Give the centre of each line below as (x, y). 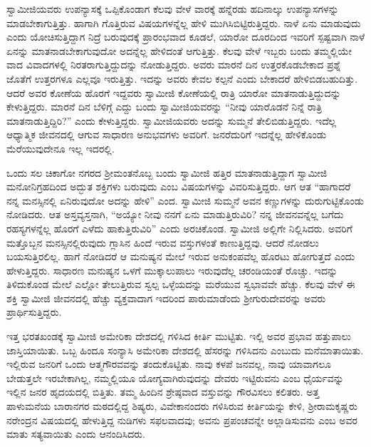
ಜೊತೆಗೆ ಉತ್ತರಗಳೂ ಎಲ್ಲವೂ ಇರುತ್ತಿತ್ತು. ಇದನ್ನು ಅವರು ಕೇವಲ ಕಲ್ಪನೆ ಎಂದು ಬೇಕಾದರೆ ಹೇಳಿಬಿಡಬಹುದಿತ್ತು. (182, 78)
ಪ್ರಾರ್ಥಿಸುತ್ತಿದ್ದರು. (34, 312)
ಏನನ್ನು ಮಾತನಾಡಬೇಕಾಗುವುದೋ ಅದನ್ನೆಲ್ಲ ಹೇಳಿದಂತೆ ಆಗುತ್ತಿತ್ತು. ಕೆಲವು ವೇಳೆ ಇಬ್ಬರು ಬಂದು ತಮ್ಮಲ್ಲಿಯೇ (179, 50)
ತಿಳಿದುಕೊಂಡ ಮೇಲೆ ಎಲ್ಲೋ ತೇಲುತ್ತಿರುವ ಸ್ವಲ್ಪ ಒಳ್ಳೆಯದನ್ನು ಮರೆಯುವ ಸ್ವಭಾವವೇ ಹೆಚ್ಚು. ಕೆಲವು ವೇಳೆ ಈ (181, 284)
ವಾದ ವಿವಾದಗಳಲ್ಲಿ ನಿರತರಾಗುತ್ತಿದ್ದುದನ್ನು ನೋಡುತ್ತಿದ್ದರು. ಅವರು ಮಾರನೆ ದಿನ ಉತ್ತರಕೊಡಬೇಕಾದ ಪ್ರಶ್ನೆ (174, 65)
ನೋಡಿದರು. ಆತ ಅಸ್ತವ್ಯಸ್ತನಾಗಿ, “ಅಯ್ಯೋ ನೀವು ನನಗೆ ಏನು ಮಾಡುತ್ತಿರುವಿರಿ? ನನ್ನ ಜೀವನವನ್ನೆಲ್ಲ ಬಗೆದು (175, 214)
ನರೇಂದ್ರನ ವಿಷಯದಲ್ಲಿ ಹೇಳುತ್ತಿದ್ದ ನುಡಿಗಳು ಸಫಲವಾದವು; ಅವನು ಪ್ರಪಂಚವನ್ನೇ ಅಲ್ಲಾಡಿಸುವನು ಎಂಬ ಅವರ (182, 420)
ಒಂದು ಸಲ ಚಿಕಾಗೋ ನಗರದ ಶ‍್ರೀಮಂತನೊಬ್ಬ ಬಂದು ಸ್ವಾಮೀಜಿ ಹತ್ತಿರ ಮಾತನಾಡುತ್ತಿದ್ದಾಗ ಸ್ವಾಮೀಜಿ (167, 172)
